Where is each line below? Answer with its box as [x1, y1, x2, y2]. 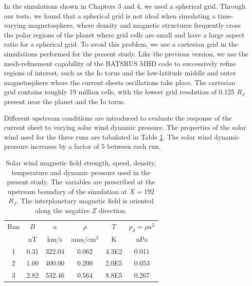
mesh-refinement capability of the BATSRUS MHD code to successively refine [4, 58, 236, 68]
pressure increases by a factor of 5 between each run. [4, 141, 161, 151]
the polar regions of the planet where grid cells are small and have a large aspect [4, 29, 245, 39]
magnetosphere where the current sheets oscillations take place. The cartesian [4, 77, 235, 87]
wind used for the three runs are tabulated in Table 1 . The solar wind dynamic [4, 131, 239, 142]
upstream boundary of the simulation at [7, 186, 127, 196]
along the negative [35, 205, 90, 215]
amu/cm [71, 233, 96, 244]
